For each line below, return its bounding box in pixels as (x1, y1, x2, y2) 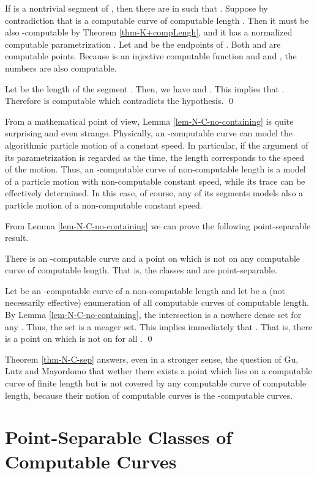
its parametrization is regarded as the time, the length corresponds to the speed (5, 150, 305, 163)
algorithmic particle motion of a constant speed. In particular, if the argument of (5, 138, 308, 151)
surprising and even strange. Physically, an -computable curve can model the (5, 127, 293, 139)
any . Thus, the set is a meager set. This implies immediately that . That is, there (5, 320, 313, 333)
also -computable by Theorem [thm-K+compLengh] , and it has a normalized (5, 26, 293, 39)
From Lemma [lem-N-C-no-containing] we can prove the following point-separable (5, 219, 311, 232)
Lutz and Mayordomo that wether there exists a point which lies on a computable (5, 364, 312, 377)
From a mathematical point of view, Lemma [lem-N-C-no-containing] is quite (5, 114, 294, 127)
